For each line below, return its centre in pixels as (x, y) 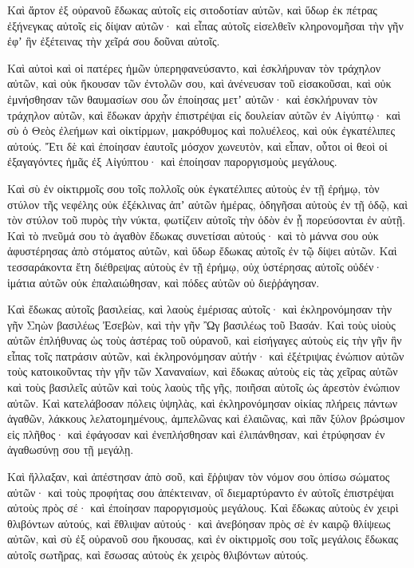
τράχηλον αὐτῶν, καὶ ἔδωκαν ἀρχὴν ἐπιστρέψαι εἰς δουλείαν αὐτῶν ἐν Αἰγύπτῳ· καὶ (204, 114)
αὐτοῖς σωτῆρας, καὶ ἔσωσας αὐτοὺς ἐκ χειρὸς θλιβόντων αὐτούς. (158, 554)
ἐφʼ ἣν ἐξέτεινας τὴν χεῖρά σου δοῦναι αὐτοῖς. (114, 41)
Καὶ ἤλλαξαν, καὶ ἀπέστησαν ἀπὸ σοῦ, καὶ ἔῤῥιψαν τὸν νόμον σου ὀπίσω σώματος (199, 477)
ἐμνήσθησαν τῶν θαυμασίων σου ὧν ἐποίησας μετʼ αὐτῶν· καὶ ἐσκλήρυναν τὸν (193, 99)
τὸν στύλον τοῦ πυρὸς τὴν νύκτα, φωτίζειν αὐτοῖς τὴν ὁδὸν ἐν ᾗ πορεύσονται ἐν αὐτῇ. (207, 220)
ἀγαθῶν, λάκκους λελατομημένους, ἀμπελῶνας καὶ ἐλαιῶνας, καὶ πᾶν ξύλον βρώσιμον (206, 418)
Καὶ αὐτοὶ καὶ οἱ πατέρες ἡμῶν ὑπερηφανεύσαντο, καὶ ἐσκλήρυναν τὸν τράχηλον (194, 67)
